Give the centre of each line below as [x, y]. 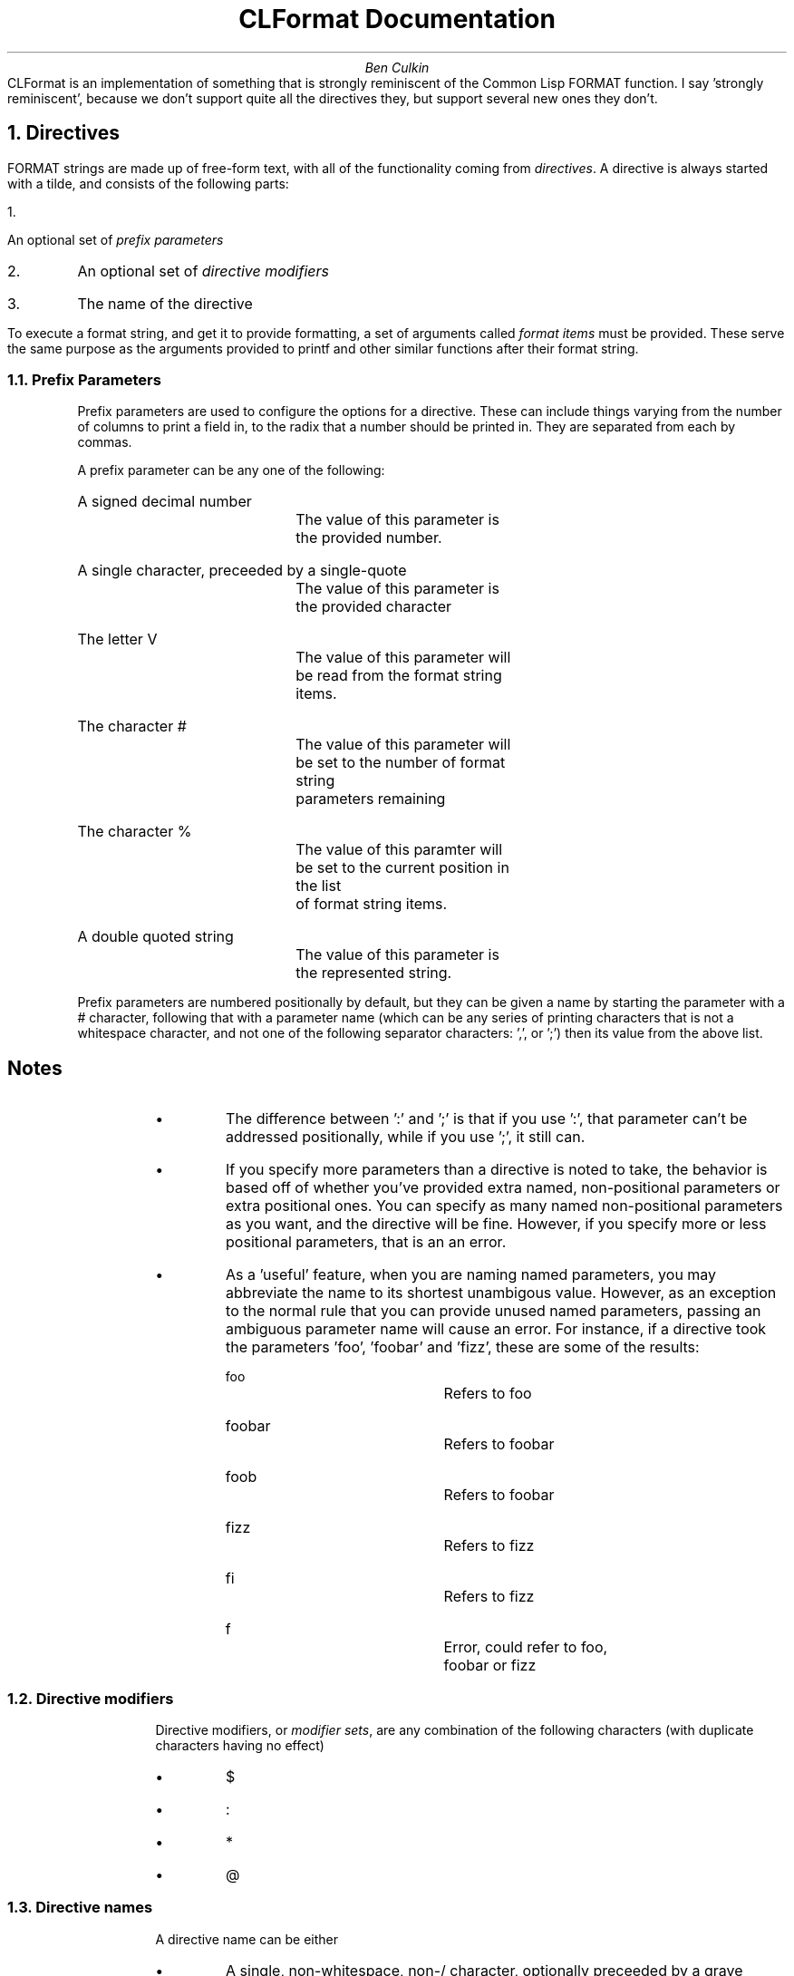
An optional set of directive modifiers [203, 271]
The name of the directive [165, 303]
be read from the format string [399, 676]
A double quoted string [155, 937]
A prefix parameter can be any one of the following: [231, 470]
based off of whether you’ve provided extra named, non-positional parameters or [503, 1188]
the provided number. [369, 538]
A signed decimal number [165, 502]
